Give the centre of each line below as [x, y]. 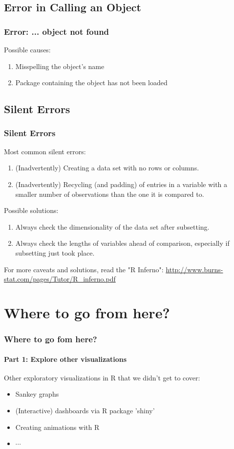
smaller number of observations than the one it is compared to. [110, 194]
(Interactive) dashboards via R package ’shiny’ [85, 410]
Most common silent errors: [45, 151]
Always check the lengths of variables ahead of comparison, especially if [122, 243]
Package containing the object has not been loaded [91, 83]
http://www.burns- [194, 269]
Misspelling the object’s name [60, 66]
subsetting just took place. [55, 252]
